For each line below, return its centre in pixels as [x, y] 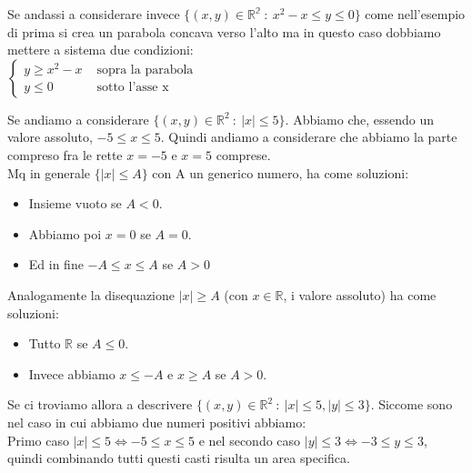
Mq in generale [49, 172]
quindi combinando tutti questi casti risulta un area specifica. [179, 458]
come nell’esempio [415, 14]
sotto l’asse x [133, 88]
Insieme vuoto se [75, 203]
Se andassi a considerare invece [94, 14]
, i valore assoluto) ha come [360, 294]
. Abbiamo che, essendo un [360, 119]
